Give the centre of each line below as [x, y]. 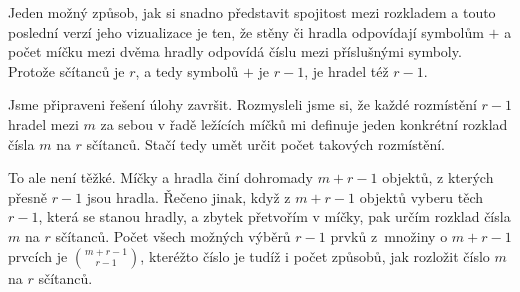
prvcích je [38, 255]
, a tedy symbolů [187, 70]
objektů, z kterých [438, 177]
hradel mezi [43, 123]
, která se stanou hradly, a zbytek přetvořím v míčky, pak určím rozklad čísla [274, 216]
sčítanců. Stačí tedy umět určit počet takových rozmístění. [265, 143]
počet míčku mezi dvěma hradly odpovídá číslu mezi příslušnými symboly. [235, 51]
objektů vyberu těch [421, 196]
